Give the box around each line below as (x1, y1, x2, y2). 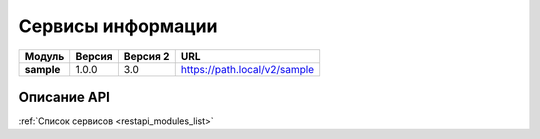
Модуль (24, 49, 65, 63)
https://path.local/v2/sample (180, 62, 315, 76)
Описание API (18, 88, 110, 105)
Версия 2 (123, 49, 170, 63)
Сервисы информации (18, 15, 218, 37)
